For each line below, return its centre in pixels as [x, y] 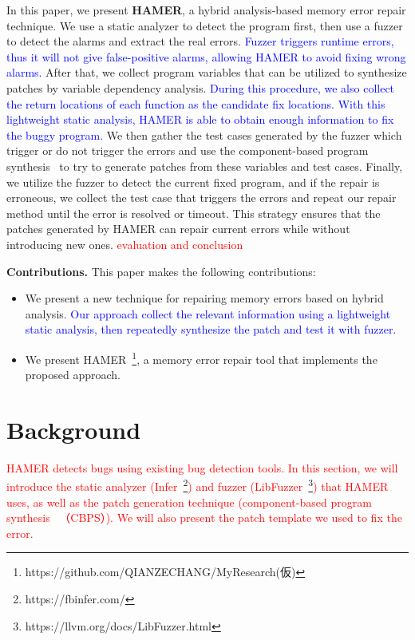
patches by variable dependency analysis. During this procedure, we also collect [201, 87]
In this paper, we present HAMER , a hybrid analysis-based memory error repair [206, 10]
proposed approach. [73, 375]
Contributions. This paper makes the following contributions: [161, 271]
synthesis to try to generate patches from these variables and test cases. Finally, [205, 166]
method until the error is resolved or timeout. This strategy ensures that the [194, 213]
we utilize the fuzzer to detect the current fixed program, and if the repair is [193, 182]
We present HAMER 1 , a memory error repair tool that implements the [201, 358]
